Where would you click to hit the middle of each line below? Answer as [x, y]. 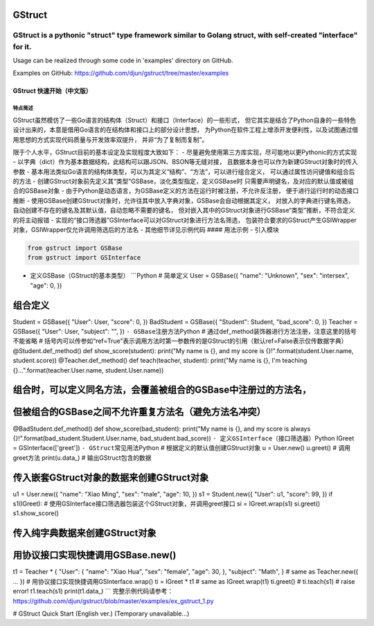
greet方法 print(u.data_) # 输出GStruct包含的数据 [82, 458]
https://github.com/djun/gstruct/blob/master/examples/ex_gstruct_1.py [113, 601]
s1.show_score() [36, 513]
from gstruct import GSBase [75, 248]
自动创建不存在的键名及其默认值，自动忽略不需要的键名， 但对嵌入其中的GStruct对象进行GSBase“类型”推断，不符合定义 [184, 211]
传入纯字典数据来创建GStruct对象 [84, 533]
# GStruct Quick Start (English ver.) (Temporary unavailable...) [101, 614]
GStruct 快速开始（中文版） [52, 91]
